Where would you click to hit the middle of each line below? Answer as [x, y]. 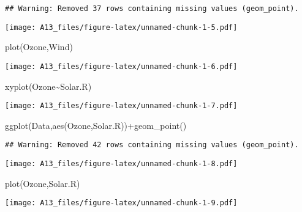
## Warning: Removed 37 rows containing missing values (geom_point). [152, 9]
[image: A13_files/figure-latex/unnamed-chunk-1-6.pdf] [121, 66]
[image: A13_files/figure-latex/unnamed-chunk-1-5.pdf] [121, 27]
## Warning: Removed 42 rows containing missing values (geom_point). [152, 145]
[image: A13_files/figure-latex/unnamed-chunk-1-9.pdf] [121, 203]
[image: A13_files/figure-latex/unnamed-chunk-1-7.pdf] [121, 106]
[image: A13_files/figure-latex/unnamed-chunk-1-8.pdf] [121, 164]
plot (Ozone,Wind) [39, 47]
